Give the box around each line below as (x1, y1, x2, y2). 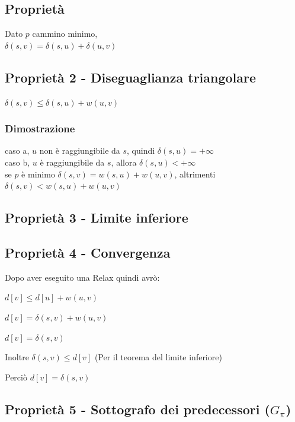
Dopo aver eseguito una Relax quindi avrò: (5, 271, 160, 283)
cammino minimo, (32, 27, 98, 40)
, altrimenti (174, 167, 216, 180)
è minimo (21, 167, 55, 180)
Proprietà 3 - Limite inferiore (5, 208, 188, 227)
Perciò (5, 370, 27, 383)
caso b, (5, 156, 30, 168)
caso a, (5, 144, 30, 157)
